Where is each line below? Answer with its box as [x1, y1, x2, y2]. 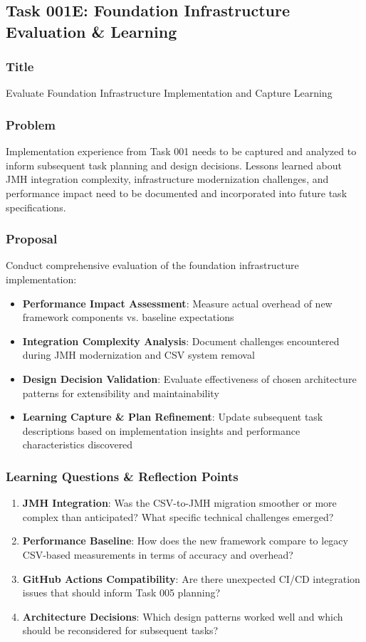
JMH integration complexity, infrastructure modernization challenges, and [6, 172, 329, 186]
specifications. [6, 199, 66, 214]
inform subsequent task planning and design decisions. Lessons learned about [6, 157, 342, 172]
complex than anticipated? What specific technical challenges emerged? [22, 509, 334, 524]
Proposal [6, 230, 58, 248]
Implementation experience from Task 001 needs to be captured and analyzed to [6, 144, 357, 159]
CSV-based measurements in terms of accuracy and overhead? [22, 547, 293, 562]
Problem [6, 115, 56, 133]
